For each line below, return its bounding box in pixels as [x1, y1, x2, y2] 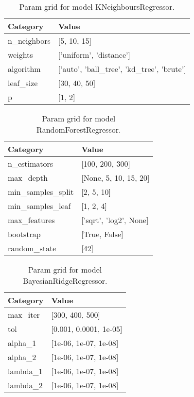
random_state [8, 242, 56, 254]
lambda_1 [8, 365, 43, 377]
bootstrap [8, 228, 41, 240]
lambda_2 [8, 380, 43, 391]
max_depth [8, 172, 48, 183]
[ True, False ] [81, 228, 123, 240]
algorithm [8, 63, 41, 74]
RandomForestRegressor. [36, 124, 121, 135]
